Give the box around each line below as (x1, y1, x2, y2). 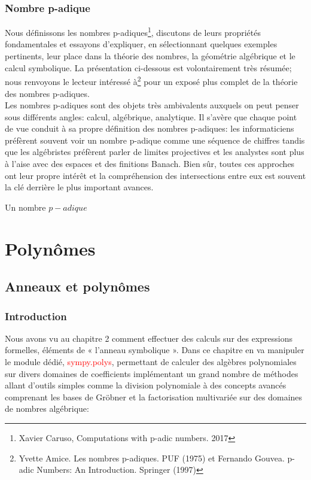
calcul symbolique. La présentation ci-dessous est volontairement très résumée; (5, 61, 292, 74)
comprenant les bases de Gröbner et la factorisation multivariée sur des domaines (5, 390, 303, 403)
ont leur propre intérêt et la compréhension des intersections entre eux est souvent (5, 169, 306, 181)
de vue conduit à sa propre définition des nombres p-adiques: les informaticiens (5, 122, 294, 135)
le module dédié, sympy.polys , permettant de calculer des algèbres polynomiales (5, 356, 297, 367)
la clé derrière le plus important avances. (5, 181, 154, 193)
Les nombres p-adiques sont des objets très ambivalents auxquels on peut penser (5, 99, 299, 111)
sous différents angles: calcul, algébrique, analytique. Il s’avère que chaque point (5, 110, 297, 123)
